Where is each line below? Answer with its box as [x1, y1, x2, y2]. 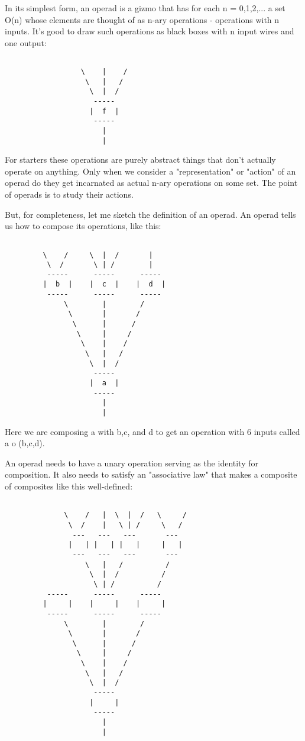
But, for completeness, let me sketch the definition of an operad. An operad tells [5, 208, 296, 220]
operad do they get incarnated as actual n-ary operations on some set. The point [5, 176, 298, 189]
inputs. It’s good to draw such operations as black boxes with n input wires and [5, 25, 294, 37]
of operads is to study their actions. [5, 188, 134, 201]
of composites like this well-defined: [5, 480, 133, 492]
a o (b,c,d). [5, 437, 45, 449]
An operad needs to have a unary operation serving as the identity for [5, 456, 259, 469]
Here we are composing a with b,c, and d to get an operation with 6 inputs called [5, 425, 300, 437]
